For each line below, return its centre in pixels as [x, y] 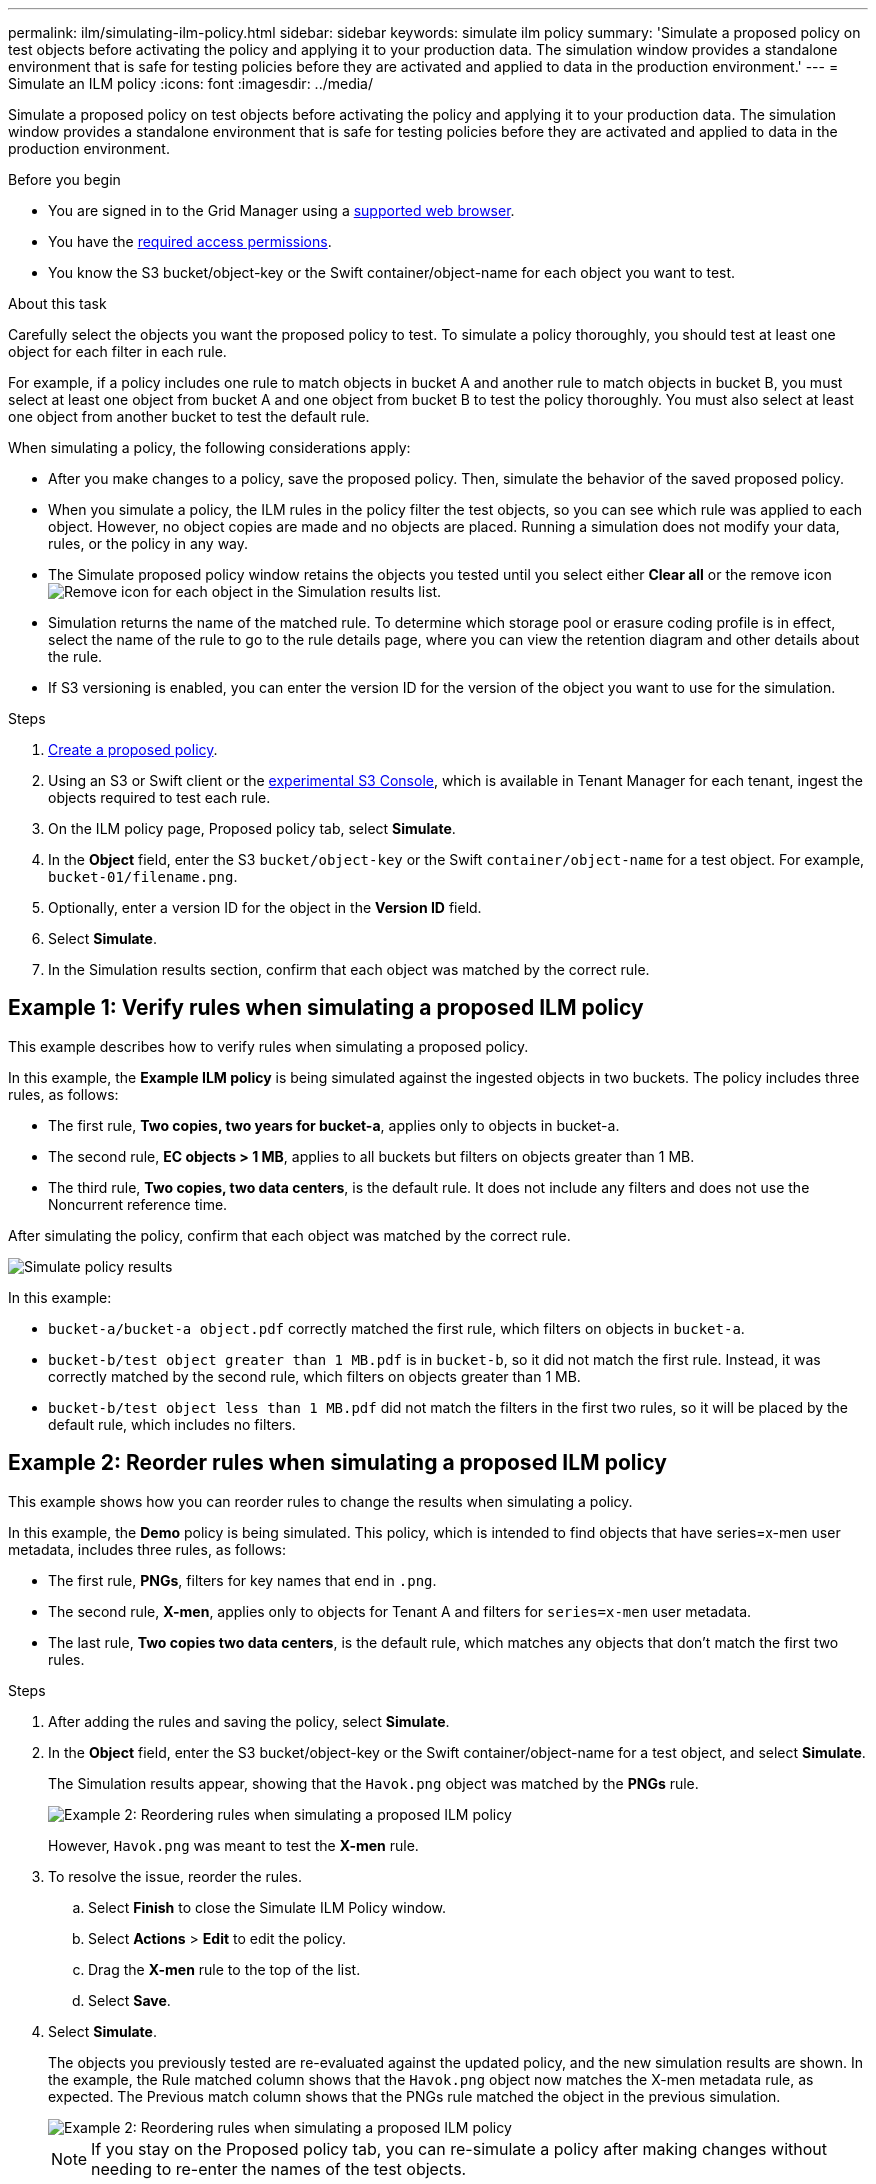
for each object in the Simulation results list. [297, 591]
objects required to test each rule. [159, 797]
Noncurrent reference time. [138, 1204]
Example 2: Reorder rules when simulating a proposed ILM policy [337, 1463]
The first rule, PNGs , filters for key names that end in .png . [242, 1580]
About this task [57, 303]
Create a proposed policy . [133, 749]
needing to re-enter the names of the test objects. [279, 2168]
